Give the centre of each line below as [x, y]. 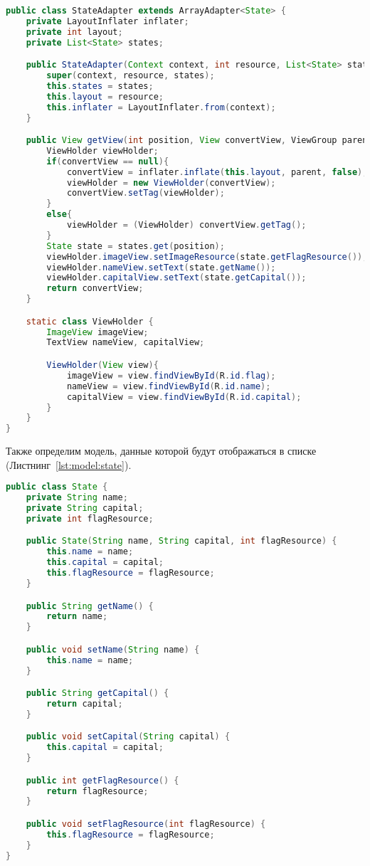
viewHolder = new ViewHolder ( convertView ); [171, 183]
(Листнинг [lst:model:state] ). [69, 464]
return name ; [77, 617]
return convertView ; [95, 289]
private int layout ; [74, 32]
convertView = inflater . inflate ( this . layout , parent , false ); [217, 172]
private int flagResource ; [90, 518]
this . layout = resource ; [105, 96]
